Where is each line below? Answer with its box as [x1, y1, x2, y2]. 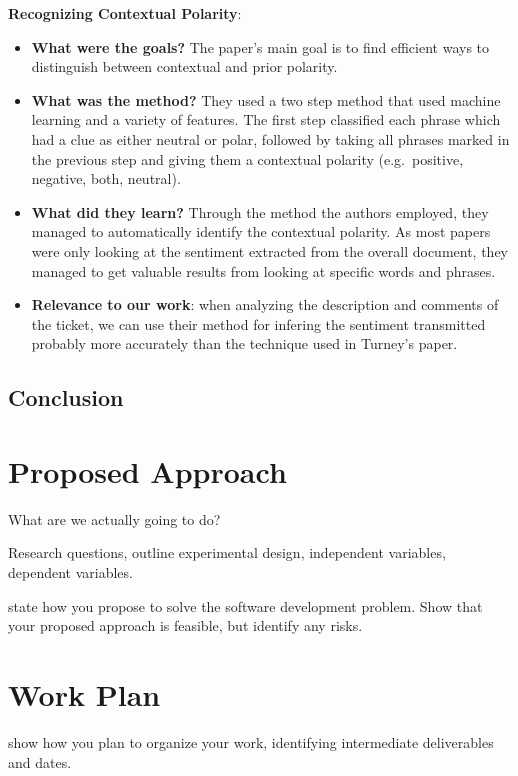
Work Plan [8, 673, 161, 714]
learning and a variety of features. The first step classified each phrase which [31, 109, 501, 130]
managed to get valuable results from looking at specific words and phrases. [31, 260, 496, 281]
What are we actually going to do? [8, 508, 221, 529]
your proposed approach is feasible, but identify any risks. [8, 615, 363, 636]
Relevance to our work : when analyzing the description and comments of [31, 294, 499, 315]
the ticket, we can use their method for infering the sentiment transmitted [31, 313, 486, 334]
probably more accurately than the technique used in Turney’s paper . [31, 333, 458, 354]
